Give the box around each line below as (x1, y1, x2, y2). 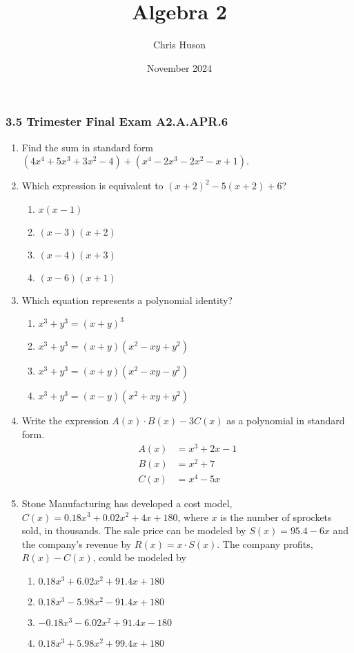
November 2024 (146, 60, 213, 75)
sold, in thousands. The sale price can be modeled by (21, 523, 246, 538)
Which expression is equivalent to (21, 178, 164, 193)
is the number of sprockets (220, 509, 332, 524)
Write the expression (21, 413, 109, 428)
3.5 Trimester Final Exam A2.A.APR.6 (6, 113, 228, 130)
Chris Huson (153, 37, 206, 52)
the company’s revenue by (21, 536, 132, 551)
